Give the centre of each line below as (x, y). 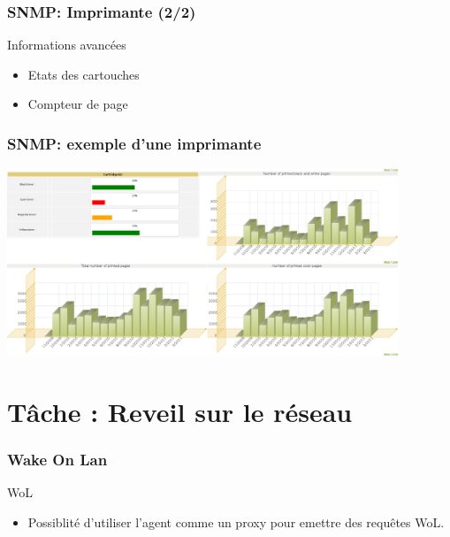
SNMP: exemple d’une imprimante (134, 143)
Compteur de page (78, 104)
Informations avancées (67, 45)
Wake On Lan (57, 460)
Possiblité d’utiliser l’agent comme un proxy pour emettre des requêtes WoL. (236, 522)
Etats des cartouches (84, 74)
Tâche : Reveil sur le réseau (180, 412)
